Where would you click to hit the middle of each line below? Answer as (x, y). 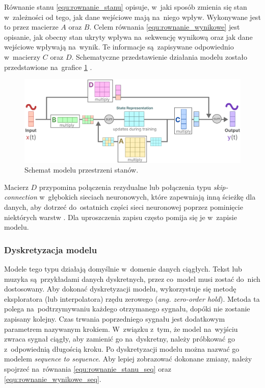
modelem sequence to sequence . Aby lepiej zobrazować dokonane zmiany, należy (128, 359)
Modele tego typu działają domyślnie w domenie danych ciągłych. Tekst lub (123, 269)
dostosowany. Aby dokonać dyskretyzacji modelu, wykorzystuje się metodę (120, 289)
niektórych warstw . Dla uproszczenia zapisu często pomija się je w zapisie (121, 217)
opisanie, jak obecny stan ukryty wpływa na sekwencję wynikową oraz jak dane (128, 37)
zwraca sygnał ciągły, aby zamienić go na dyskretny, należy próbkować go (120, 339)
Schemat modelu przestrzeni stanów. (82, 170)
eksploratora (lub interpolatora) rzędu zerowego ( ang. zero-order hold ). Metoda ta (132, 298)
